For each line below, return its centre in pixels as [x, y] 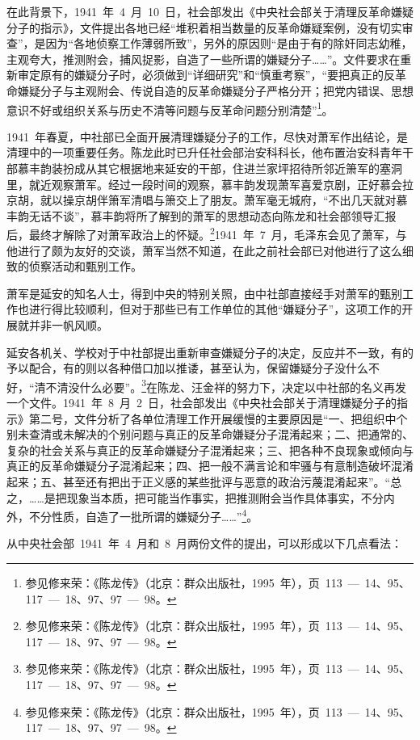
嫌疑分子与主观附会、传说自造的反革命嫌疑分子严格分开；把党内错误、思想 [215, 90]
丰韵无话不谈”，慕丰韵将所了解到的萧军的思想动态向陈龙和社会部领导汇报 [202, 215]
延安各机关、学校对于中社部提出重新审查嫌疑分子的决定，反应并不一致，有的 [210, 352]
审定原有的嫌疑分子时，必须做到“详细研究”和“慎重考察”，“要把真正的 [201, 75]
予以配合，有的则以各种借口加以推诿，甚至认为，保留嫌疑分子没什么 [187, 368]
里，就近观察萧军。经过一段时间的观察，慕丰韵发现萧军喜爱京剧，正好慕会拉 [210, 184]
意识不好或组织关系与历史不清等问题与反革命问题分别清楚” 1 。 [170, 108]
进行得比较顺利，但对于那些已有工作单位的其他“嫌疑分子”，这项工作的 [215, 309]
